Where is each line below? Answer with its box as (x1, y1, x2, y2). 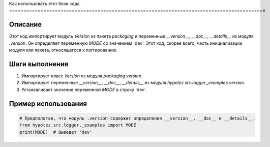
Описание (9, 20, 42, 29)
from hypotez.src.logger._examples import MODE (19, 122, 136, 128)
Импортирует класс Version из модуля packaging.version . (21, 73, 143, 79)
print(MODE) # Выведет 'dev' (19, 129, 92, 135)
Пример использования (9, 99, 87, 108)
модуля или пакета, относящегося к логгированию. (9, 47, 118, 53)
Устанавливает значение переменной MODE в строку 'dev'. (21, 87, 147, 92)
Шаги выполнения (9, 59, 68, 68)
